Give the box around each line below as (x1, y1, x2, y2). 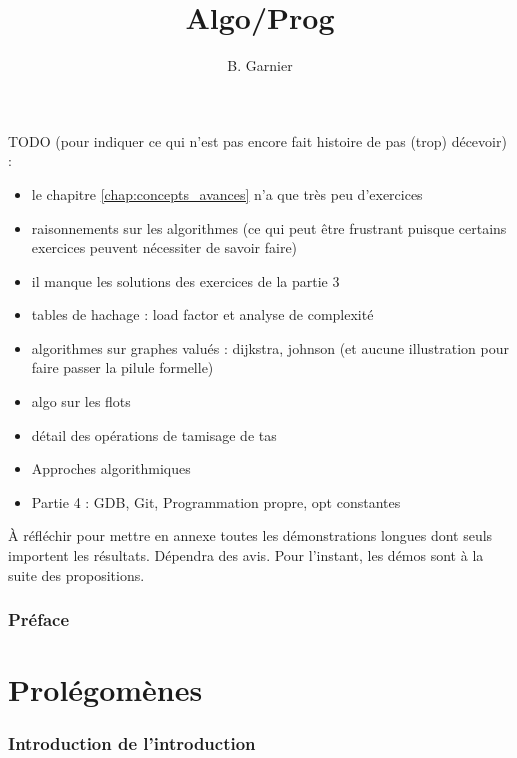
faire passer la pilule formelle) (31, 357, 214, 378)
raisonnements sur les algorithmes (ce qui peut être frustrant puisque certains (31, 217, 507, 238)
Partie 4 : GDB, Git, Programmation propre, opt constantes (31, 491, 401, 512)
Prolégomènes (8, 669, 203, 710)
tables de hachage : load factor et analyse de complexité (31, 304, 374, 325)
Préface (8, 607, 70, 632)
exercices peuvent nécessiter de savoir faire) (31, 237, 298, 258)
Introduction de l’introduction (8, 731, 256, 756)
